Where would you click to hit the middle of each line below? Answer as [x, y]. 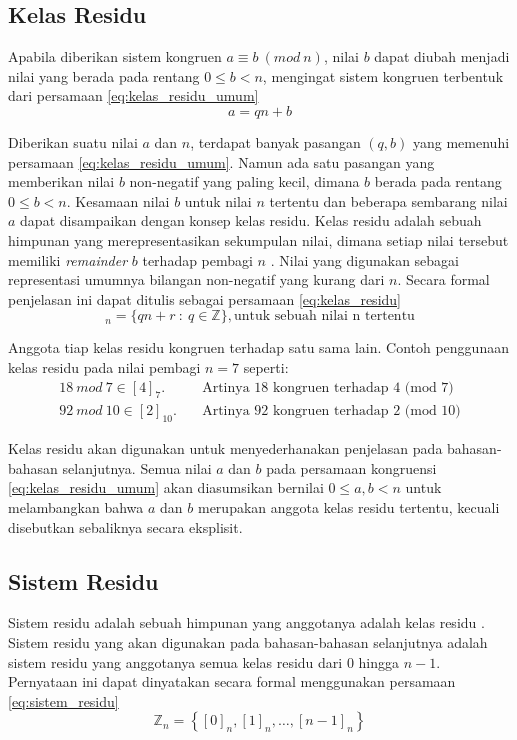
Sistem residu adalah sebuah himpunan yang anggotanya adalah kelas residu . [246, 622]
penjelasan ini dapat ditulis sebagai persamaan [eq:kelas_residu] [204, 298]
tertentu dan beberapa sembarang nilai [388, 200]
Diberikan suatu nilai [73, 141]
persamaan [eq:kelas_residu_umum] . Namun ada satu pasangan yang [221, 161]
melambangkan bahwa [76, 506]
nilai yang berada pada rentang [104, 75]
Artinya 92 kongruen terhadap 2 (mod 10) [331, 411]
